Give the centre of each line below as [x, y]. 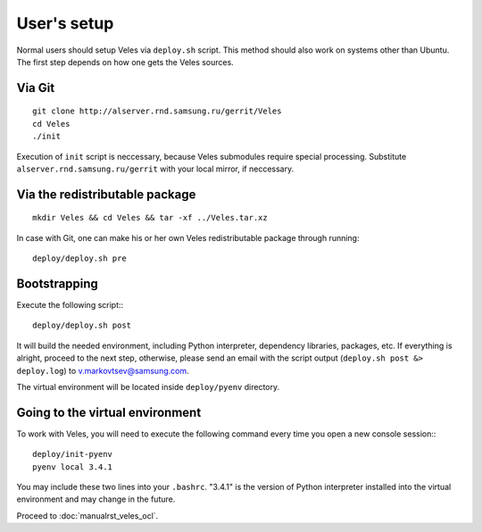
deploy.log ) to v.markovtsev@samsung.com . [103, 370]
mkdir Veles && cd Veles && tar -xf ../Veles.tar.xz [150, 218]
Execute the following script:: [70, 305]
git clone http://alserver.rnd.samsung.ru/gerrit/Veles [157, 111]
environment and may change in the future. [96, 499]
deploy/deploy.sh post [82, 325]
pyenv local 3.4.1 [73, 467]
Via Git [36, 88]
